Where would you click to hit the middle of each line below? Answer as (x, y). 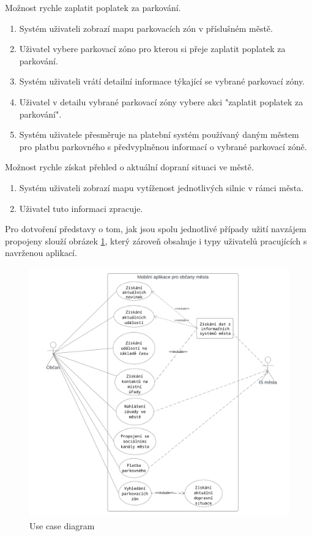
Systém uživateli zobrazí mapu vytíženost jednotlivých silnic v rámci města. (162, 187)
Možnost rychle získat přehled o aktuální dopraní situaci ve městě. (129, 167)
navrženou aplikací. (41, 253)
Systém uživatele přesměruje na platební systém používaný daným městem (159, 134)
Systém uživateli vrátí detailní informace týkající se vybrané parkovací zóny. (162, 81)
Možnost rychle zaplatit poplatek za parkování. (93, 7)
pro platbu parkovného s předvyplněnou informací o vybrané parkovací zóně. (163, 146)
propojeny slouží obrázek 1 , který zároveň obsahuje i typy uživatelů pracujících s (156, 240)
